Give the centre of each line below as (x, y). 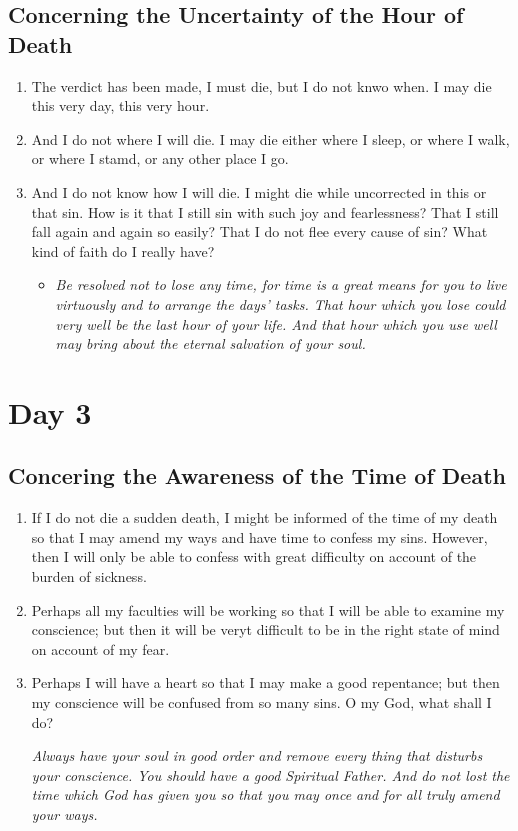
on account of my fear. (100, 648)
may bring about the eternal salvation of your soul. (210, 343)
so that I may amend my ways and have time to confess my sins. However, (259, 536)
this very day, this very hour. (120, 105)
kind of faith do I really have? (123, 250)
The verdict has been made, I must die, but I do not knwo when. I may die (261, 85)
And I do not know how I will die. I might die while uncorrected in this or (259, 191)
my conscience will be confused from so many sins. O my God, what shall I (261, 702)
